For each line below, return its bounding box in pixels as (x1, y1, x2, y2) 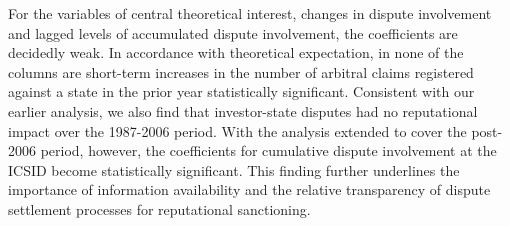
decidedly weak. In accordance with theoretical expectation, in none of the (8, 42, 464, 63)
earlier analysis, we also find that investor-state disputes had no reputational (8, 100, 478, 121)
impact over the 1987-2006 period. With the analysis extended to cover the (8, 120, 467, 141)
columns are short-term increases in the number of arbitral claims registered (8, 61, 474, 82)
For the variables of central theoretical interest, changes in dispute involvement (8, 3, 492, 23)
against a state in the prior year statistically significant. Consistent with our (8, 81, 475, 102)
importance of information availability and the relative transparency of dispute (8, 179, 491, 200)
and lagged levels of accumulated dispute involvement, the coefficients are (8, 22, 458, 43)
